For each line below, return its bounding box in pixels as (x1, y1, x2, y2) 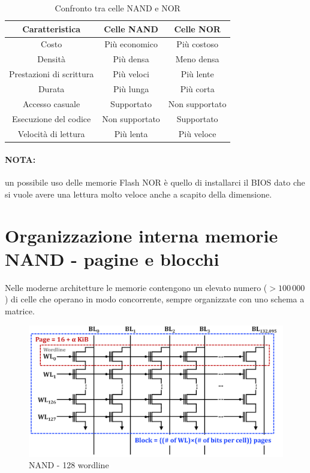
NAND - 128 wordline (29, 459, 109, 471)
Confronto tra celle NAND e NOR (55, 2, 180, 14)
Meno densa (175, 53, 219, 65)
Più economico (104, 38, 158, 50)
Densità (37, 53, 65, 65)
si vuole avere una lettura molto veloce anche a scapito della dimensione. (5, 187, 272, 200)
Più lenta (114, 127, 148, 140)
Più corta (180, 82, 215, 95)
